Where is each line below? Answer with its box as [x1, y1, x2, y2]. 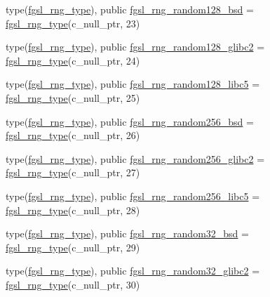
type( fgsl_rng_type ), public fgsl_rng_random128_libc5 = [6, 77, 260, 91]
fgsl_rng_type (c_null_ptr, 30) [6, 277, 140, 291]
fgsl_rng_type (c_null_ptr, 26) [6, 128, 140, 143]
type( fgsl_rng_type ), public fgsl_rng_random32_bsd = [6, 226, 249, 241]
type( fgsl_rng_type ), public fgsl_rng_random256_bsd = [6, 114, 254, 128]
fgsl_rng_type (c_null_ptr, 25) [6, 90, 140, 105]
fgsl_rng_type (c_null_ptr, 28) [6, 202, 140, 217]
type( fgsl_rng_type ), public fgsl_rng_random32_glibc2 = [6, 263, 260, 278]
